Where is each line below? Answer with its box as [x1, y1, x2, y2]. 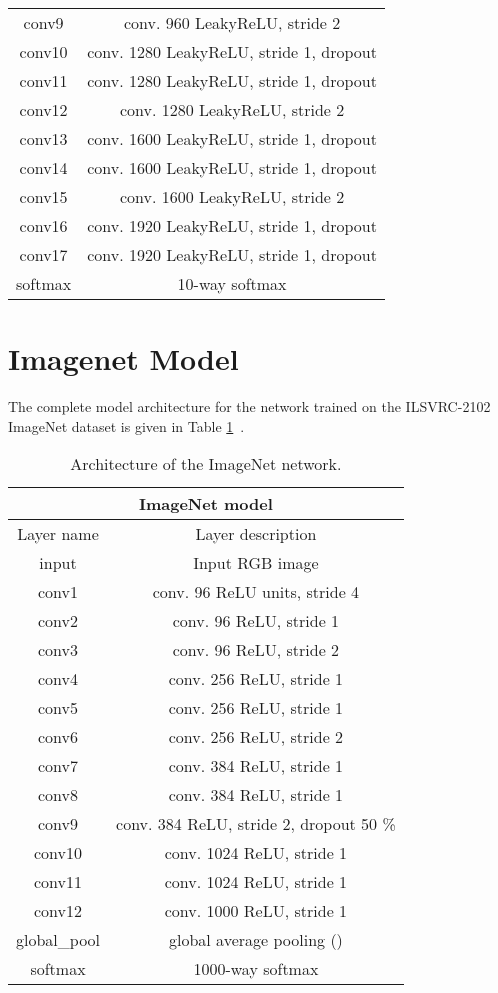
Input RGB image [193, 551, 319, 575]
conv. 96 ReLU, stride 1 [172, 609, 340, 633]
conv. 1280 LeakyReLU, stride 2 [119, 98, 345, 121]
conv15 [19, 185, 68, 208]
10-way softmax [177, 272, 287, 295]
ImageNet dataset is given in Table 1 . [8, 415, 245, 436]
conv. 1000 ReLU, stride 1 [164, 899, 348, 923]
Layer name [17, 522, 99, 546]
